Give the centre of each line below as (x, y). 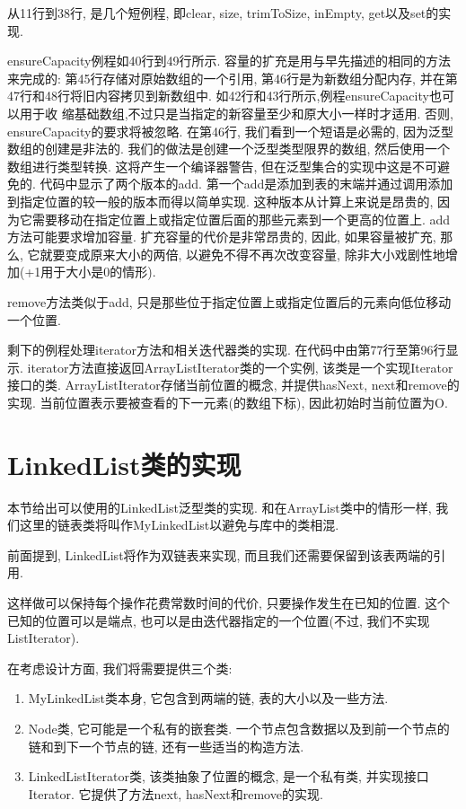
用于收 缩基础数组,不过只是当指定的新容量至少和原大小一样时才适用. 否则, (236, 113)
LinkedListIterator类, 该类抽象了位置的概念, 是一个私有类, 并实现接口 (229, 776)
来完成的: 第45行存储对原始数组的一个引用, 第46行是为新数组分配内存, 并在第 (233, 78)
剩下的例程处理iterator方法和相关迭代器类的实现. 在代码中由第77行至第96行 (227, 350)
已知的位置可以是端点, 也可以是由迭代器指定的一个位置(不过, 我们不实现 (219, 620)
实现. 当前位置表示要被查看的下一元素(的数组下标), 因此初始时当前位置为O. (228, 402)
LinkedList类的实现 (124, 464)
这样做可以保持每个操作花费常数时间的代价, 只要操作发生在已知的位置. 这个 (229, 602)
